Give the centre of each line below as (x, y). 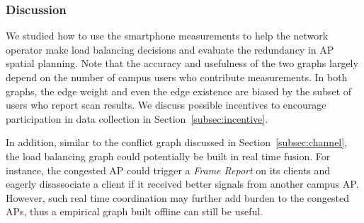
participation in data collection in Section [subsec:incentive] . (137, 118)
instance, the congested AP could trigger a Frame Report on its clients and (168, 170)
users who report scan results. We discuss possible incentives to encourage (166, 105)
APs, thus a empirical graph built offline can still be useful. (135, 211)
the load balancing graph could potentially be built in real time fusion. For (168, 156)
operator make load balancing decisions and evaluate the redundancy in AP (170, 49)
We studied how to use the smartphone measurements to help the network (167, 36)
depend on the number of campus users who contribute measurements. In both (177, 77)
